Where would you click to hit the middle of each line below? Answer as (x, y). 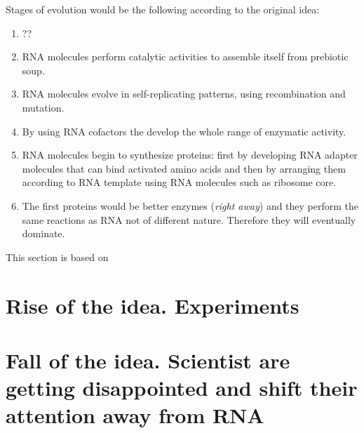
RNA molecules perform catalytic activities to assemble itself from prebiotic (185, 56)
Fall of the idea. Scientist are (148, 360)
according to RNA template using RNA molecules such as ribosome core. (179, 182)
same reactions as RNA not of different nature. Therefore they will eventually (189, 219)
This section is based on (57, 257)
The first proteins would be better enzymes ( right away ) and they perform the (190, 205)
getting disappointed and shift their (182, 388)
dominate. (43, 233)
